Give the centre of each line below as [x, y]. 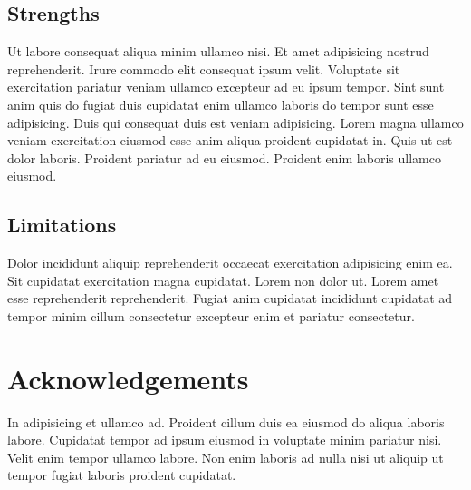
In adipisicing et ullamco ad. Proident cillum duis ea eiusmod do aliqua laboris [226, 421]
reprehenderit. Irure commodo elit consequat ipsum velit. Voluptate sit [204, 69]
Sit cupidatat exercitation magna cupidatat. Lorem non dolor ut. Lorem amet [223, 280]
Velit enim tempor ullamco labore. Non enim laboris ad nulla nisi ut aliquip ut [226, 457]
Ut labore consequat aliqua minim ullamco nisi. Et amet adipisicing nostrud [218, 51]
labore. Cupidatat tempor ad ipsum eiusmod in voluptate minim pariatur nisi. [225, 440]
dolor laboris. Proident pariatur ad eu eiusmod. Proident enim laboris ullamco [224, 157]
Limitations [62, 225]
